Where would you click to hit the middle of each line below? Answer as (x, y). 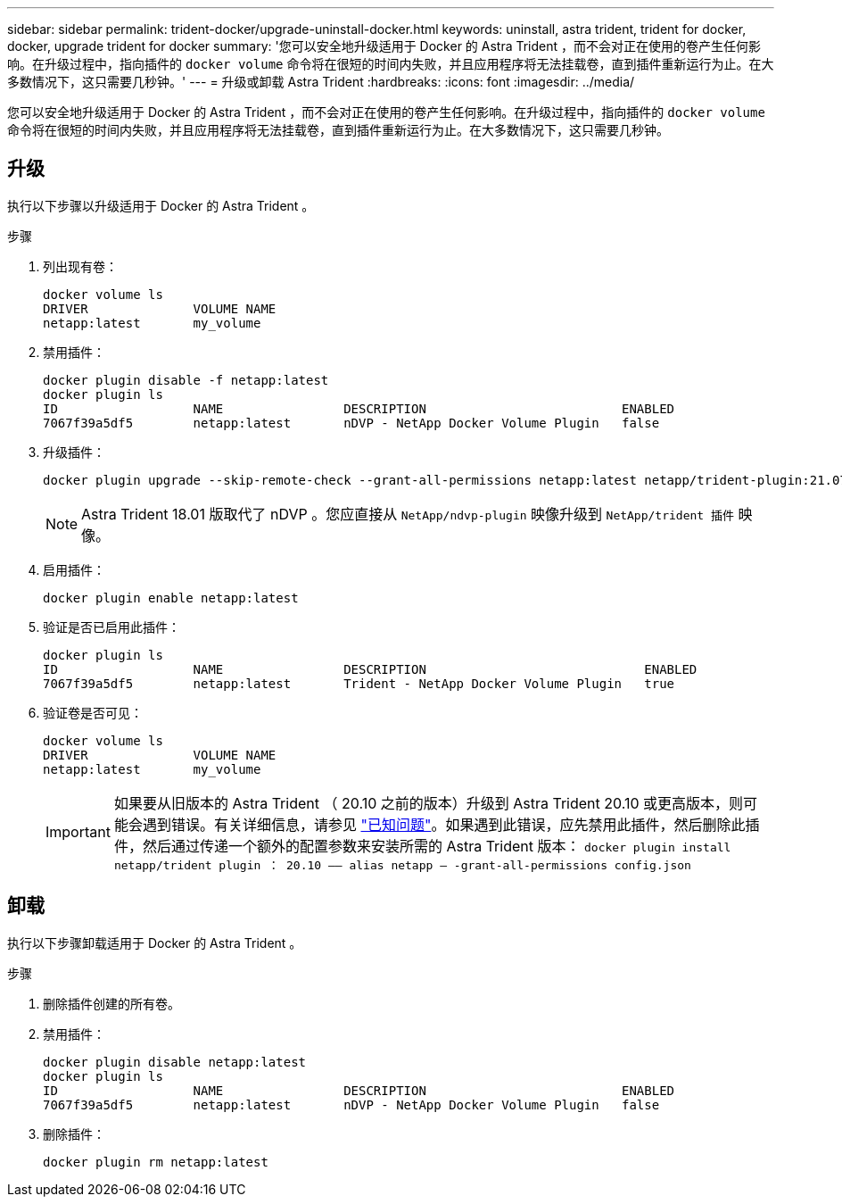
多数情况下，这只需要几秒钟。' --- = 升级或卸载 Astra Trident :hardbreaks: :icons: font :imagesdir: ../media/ (321, 82)
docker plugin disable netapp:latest (175, 1062)
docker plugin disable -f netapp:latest (186, 380)
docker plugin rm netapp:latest (156, 1162)
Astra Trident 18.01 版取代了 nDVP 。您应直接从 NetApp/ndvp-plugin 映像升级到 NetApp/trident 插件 (408, 514)
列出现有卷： (80, 266)
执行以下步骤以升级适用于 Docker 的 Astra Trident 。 (161, 205)
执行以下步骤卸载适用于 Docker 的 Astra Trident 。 (155, 942)
